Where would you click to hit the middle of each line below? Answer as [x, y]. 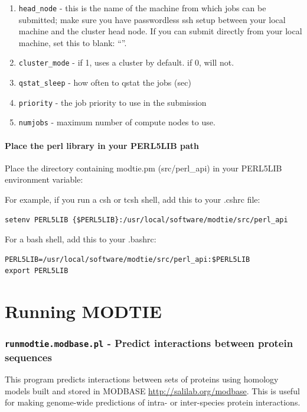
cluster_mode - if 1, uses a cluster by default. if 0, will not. [126, 62]
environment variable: [44, 179]
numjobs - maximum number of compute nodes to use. [117, 122]
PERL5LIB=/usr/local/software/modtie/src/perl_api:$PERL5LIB [128, 259]
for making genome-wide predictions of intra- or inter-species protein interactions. [153, 402]
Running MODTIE [83, 311]
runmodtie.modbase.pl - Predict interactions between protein [149, 343]
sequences [28, 357]
